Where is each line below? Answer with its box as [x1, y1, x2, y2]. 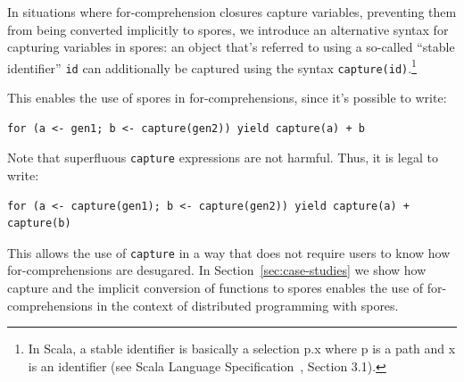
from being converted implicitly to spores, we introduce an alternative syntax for [7, 20, 449, 38]
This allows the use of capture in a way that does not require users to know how [7, 243, 451, 262]
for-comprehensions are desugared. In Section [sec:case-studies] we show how [7, 261, 427, 279]
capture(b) [7, 217, 71, 230]
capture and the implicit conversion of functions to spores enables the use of [7, 278, 424, 296]
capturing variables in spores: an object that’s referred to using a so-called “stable [7, 37, 455, 56]
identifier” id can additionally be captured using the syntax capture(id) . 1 [7, 55, 417, 77]
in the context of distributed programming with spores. [96, 295, 399, 314]
